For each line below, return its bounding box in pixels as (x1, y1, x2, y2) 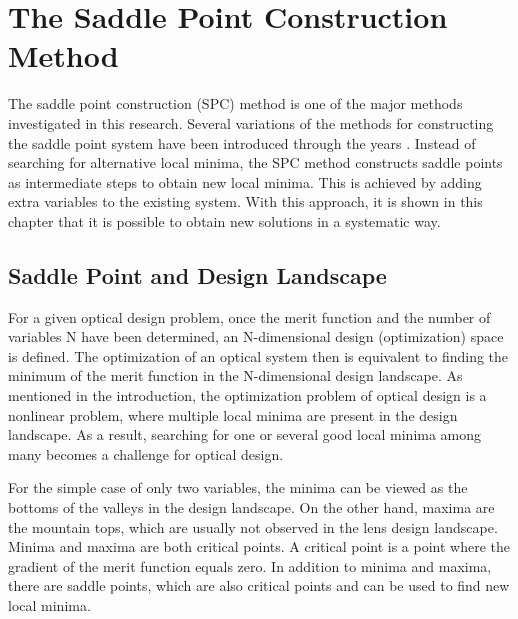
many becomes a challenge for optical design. (8, 443, 284, 464)
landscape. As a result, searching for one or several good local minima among (8, 424, 482, 445)
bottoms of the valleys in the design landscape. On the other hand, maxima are (8, 497, 495, 518)
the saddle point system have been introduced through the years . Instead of (8, 132, 476, 153)
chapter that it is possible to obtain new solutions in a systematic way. (8, 210, 441, 231)
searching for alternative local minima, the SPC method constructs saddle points (8, 152, 503, 173)
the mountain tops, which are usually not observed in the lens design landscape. (8, 516, 498, 537)
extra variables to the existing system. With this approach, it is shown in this (8, 191, 483, 212)
